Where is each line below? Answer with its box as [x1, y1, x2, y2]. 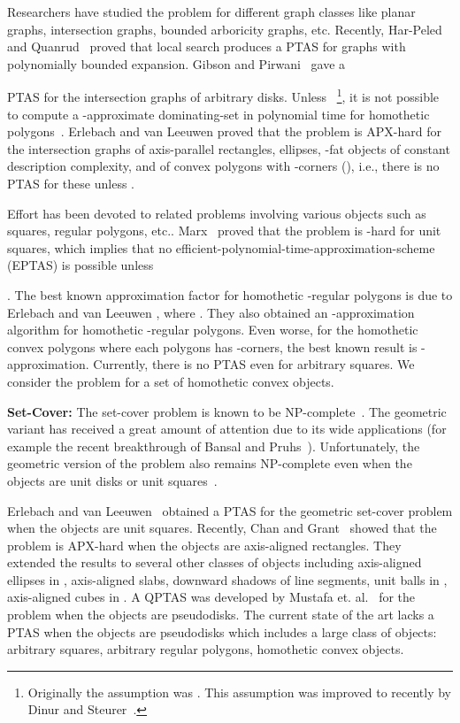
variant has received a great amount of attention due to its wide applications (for [7, 419, 447, 438]
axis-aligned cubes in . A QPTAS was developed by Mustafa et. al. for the [7, 588, 416, 606]
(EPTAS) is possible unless [7, 256, 154, 274]
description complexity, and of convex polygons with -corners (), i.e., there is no [7, 157, 440, 175]
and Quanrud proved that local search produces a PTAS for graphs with [7, 37, 406, 56]
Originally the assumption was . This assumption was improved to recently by [27, 682, 451, 701]
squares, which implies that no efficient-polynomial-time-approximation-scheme [7, 238, 435, 257]
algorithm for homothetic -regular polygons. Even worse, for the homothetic [7, 320, 418, 339]
